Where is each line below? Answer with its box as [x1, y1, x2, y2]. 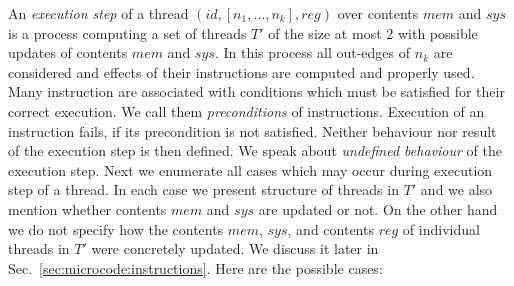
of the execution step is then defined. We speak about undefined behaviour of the [8, 140, 502, 161]
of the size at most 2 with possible [268, 22, 478, 43]
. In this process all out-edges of [214, 42, 411, 63]
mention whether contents [8, 198, 167, 219]
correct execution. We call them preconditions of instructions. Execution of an [8, 100, 485, 121]
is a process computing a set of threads [8, 22, 247, 43]
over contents [337, 3, 419, 23]
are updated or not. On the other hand [258, 198, 498, 219]
